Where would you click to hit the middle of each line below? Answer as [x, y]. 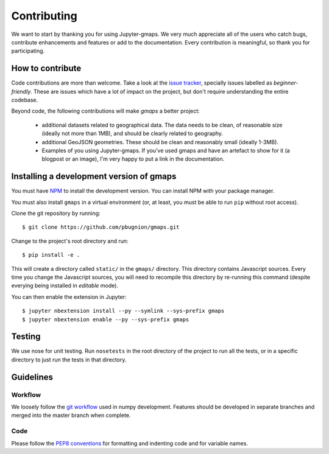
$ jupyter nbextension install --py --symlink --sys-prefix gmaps [123, 311]
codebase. [25, 100]
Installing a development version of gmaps [94, 176]
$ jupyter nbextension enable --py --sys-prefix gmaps [106, 319]
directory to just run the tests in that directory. [69, 360]
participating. [28, 51]
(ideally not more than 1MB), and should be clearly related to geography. [133, 133]
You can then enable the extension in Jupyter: [69, 297]
